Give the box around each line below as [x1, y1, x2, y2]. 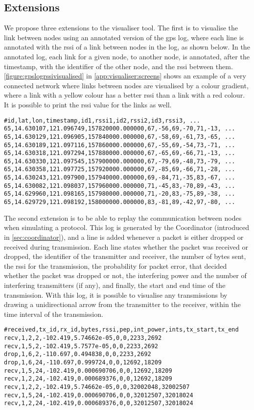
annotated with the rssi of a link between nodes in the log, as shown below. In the [4, 42, 250, 52]
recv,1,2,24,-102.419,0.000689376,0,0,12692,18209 [4, 375, 172, 383]
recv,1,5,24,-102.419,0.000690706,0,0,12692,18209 [4, 367, 172, 374]
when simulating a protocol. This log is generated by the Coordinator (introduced [4, 222, 249, 232]
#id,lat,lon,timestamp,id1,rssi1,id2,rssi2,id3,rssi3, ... [4, 117, 200, 124]
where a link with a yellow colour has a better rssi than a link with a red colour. [4, 90, 245, 100]
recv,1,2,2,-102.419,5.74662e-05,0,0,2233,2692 [4, 334, 162, 341]
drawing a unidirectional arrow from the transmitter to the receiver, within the [4, 299, 241, 309]
